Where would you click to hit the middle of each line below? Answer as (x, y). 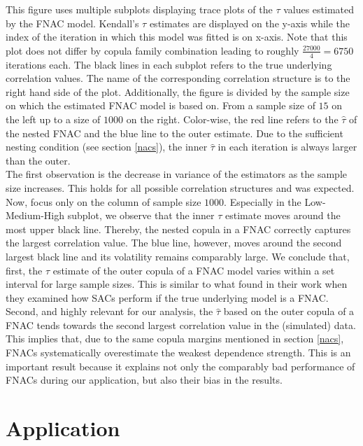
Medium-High (35, 215)
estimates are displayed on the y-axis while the (250, 23)
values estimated (319, 9)
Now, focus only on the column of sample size (104, 201)
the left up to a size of (53, 119)
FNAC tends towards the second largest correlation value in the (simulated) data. (181, 325)
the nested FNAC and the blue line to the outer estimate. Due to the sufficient (175, 133)
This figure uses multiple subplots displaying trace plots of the (139, 9)
